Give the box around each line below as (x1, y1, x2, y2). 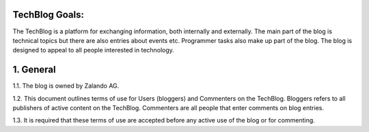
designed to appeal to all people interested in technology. (12, 46, 174, 54)
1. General (12, 64, 56, 76)
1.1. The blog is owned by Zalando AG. (12, 82, 120, 90)
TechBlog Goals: (12, 9, 85, 20)
